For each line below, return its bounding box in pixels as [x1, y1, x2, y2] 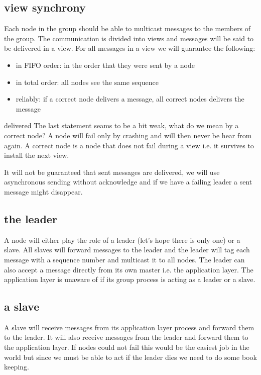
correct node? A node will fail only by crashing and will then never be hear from [4, 130, 252, 140]
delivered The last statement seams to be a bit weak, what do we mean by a [4, 120, 239, 131]
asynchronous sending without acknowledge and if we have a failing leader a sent [4, 176, 252, 187]
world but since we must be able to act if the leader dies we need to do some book [4, 351, 257, 362]
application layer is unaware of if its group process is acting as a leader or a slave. [4, 274, 255, 285]
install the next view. [4, 150, 69, 160]
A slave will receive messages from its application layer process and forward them [4, 322, 254, 332]
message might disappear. [4, 186, 83, 197]
